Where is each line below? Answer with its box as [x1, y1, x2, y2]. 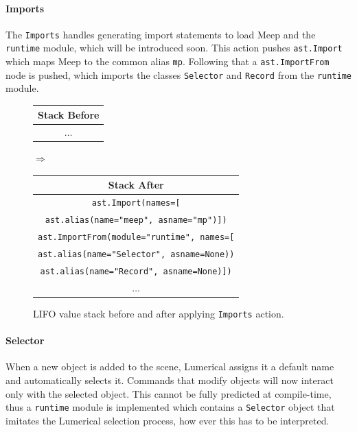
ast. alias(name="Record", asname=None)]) [40, 267, 232, 277]
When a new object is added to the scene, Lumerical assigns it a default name [5, 359, 334, 374]
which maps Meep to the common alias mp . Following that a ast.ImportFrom [5, 54, 330, 69]
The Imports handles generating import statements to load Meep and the [5, 27, 316, 41]
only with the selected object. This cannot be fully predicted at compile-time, [5, 386, 332, 400]
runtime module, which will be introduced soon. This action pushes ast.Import [5, 40, 343, 55]
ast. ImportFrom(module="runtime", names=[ [38, 232, 235, 243]
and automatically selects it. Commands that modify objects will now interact [5, 373, 334, 387]
